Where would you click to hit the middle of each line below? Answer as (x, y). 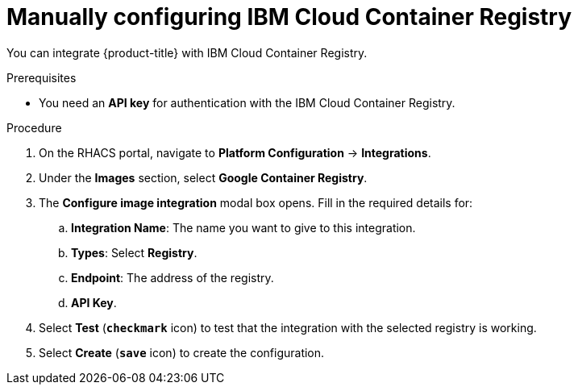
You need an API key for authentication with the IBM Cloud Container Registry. (247, 102)
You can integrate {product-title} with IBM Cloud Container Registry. (187, 52)
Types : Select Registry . (134, 252)
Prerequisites (42, 77)
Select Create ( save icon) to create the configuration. (182, 352)
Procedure (34, 127)
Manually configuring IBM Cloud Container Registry (289, 17)
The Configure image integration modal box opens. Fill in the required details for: (256, 202)
